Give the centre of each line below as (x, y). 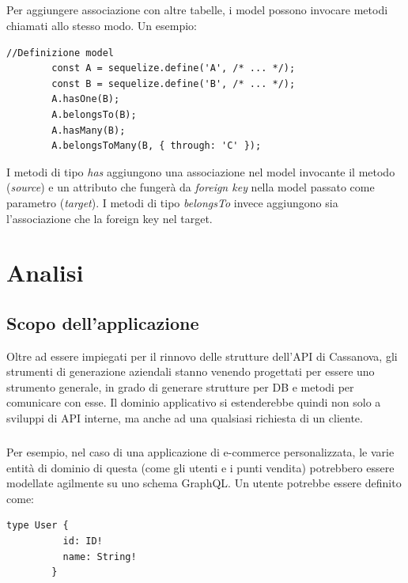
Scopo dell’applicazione (103, 322)
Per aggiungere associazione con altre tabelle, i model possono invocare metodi (197, 10)
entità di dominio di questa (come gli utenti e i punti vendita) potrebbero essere (200, 467)
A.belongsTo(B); (94, 114)
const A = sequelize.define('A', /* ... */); (174, 68)
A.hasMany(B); (89, 130)
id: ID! (83, 541)
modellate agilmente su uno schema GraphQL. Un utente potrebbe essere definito (204, 483)
